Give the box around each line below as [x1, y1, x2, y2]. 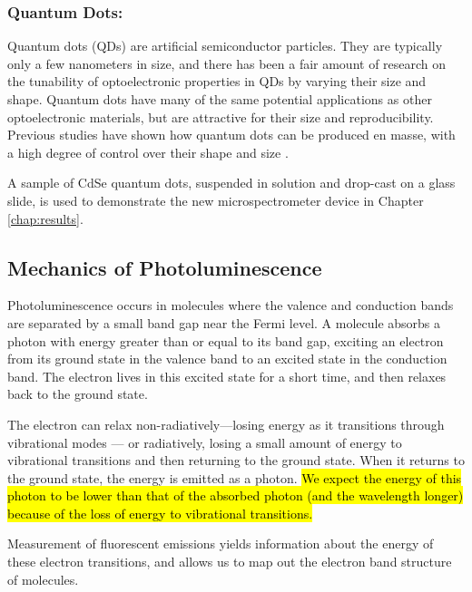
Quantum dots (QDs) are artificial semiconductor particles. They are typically [7, 36, 443, 55]
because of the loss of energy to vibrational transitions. [7, 503, 313, 522]
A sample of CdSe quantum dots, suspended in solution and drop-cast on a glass [7, 173, 456, 192]
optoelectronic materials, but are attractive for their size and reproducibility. [7, 107, 434, 126]
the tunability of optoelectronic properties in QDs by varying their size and [7, 72, 427, 91]
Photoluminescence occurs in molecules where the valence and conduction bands [7, 296, 454, 315]
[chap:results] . [7, 209, 84, 228]
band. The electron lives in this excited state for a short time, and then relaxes [7, 366, 447, 385]
